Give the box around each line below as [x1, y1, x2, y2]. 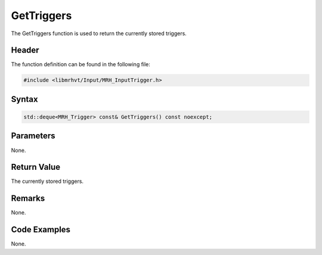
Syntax [11, 94, 38, 104]
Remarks [11, 194, 45, 204]
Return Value [11, 162, 61, 172]
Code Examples [11, 225, 71, 235]
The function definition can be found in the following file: [11, 61, 150, 68]
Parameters [11, 131, 55, 141]
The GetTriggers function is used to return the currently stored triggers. [11, 30, 187, 37]
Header [11, 45, 39, 55]
